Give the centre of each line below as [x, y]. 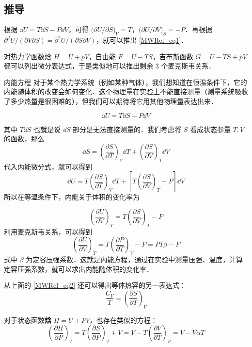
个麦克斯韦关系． [188, 66]
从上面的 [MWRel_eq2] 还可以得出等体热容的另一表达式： [95, 285]
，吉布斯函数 [173, 56]
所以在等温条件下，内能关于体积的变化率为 [72, 197]
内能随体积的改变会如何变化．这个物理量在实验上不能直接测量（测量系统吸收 [126, 91]
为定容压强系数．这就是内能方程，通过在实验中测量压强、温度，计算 [134, 259]
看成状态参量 [210, 129]
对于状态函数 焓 [28, 320]
